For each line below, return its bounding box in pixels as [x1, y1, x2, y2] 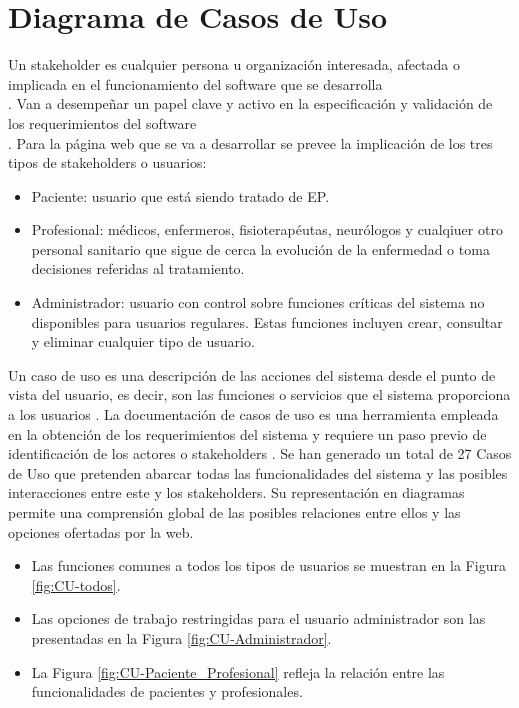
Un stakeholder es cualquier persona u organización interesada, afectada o [8, 54, 461, 75]
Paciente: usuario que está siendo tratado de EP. [31, 185, 330, 206]
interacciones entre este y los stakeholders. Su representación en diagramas [8, 482, 465, 503]
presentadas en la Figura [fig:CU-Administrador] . [31, 627, 332, 648]
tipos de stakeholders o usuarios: [8, 152, 207, 173]
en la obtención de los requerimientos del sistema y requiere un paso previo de [8, 423, 487, 444]
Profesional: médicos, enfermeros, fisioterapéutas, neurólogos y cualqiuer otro [31, 219, 503, 240]
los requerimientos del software [8, 112, 197, 133]
